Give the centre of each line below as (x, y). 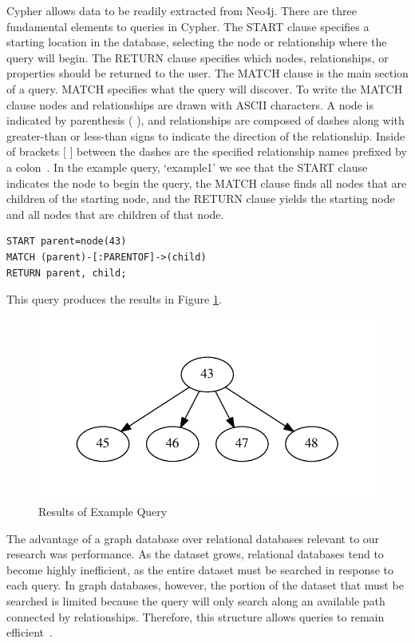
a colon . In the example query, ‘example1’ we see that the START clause (187, 167)
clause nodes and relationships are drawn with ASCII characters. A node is (190, 104)
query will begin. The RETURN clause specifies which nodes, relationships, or (198, 57)
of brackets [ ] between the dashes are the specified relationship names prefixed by (207, 151)
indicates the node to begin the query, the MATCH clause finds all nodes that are (207, 183)
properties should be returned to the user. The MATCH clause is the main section (207, 73)
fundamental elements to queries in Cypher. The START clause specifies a (188, 26)
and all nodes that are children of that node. (115, 214)
